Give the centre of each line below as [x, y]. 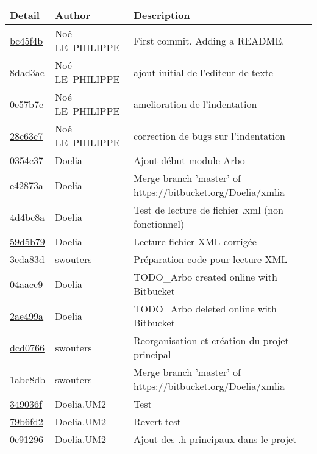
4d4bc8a [27, 217]
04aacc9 [27, 284]
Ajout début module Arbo [189, 160]
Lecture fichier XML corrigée [195, 241]
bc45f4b [27, 40]
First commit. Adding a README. [209, 40]
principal [152, 354]
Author [73, 15]
